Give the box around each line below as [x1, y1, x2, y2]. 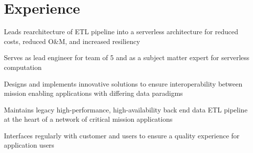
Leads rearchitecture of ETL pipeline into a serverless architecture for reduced [4, 26, 238, 37]
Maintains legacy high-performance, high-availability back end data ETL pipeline [4, 104, 248, 114]
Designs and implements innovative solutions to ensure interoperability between [4, 78, 243, 88]
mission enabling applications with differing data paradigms [4, 88, 183, 98]
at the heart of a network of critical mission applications [4, 114, 173, 124]
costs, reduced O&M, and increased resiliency [4, 36, 140, 46]
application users [4, 140, 54, 150]
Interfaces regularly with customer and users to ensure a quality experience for [4, 130, 240, 140]
